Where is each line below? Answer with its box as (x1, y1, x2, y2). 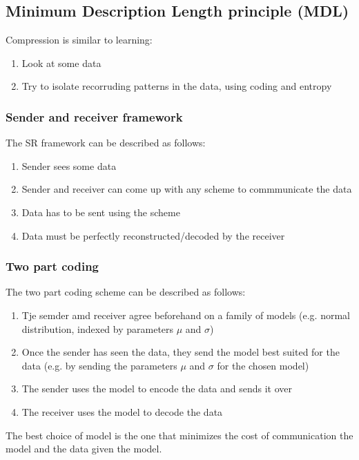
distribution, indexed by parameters (21, 321, 174, 336)
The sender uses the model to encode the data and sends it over (21, 381, 293, 396)
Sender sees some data (21, 158, 117, 173)
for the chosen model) (217, 358, 309, 372)
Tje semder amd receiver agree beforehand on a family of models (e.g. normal (21, 307, 350, 322)
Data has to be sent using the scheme (21, 204, 180, 219)
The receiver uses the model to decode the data (21, 404, 223, 419)
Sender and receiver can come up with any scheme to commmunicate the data (21, 182, 352, 196)
